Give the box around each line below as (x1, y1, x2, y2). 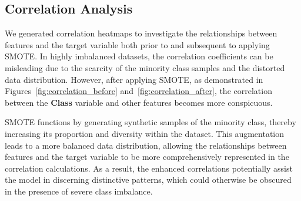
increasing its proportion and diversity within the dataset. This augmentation (5, 127, 285, 139)
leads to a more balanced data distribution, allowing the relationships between (5, 139, 287, 151)
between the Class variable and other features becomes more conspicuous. (5, 96, 273, 108)
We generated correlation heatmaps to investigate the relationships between (5, 27, 277, 39)
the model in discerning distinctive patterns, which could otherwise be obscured (5, 173, 292, 186)
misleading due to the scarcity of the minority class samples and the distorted (5, 61, 285, 73)
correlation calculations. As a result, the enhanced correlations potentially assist (5, 162, 293, 174)
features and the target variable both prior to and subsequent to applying (5, 38, 270, 51)
